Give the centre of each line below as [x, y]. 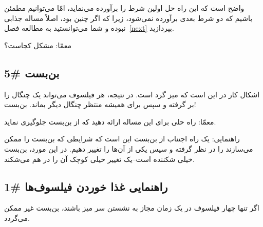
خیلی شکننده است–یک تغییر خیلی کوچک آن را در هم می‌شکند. [99, 159]
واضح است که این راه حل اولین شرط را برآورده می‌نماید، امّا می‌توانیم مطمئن [124, 8]
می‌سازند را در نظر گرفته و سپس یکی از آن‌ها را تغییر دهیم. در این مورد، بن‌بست [129, 148]
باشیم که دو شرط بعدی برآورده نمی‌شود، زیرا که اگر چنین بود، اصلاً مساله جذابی [128, 18]
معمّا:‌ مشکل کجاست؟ [38, 45]
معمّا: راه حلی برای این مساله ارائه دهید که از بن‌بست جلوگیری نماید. [110, 121]
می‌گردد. [17, 218]
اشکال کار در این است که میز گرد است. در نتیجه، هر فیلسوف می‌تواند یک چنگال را [132, 94]
